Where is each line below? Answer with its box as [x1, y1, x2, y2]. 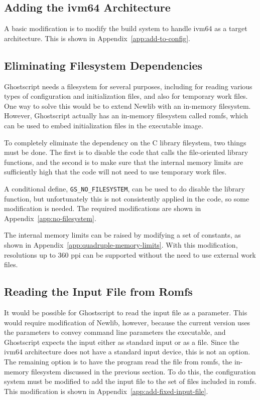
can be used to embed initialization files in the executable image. [4, 120, 203, 130]
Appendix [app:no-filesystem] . [4, 213, 96, 223]
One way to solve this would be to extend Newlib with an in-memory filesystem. [4, 100, 251, 111]
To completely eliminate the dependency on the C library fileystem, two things [4, 137, 246, 147]
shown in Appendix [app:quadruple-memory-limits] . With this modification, [4, 239, 238, 250]
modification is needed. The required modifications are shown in [4, 203, 201, 214]
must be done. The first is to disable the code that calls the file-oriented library [4, 147, 248, 157]
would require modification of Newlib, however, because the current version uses [4, 317, 250, 327]
